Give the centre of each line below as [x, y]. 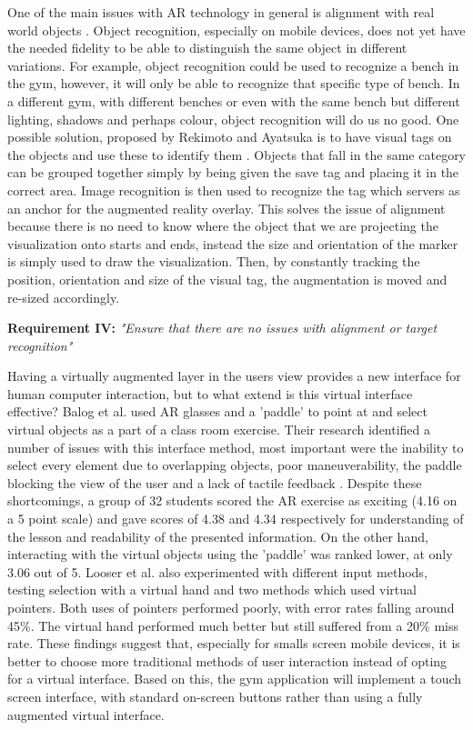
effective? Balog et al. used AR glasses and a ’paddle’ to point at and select [217, 411]
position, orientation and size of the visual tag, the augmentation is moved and [227, 279]
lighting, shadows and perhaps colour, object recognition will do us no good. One [233, 119]
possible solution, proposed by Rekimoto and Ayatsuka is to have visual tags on [230, 137]
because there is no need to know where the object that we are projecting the [223, 226]
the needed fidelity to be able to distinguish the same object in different [207, 48]
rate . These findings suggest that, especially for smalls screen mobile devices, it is [234, 643]
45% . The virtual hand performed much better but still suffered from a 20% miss [233, 625]
